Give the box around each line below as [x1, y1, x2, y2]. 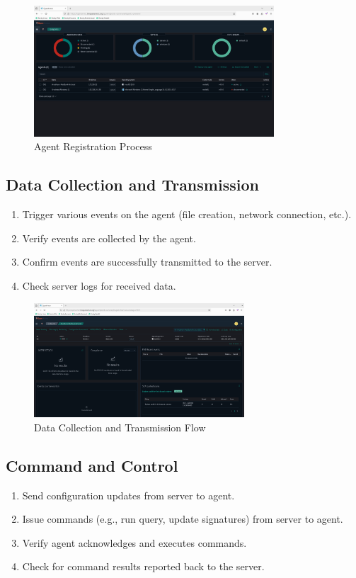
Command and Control [6, 454, 178, 476]
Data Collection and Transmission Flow [34, 419, 206, 434]
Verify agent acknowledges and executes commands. [22, 535, 247, 550]
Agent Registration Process [34, 139, 152, 154]
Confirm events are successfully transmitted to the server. [22, 254, 272, 269]
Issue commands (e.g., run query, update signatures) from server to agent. [22, 511, 343, 526]
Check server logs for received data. [22, 278, 176, 293]
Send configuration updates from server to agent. [22, 487, 235, 502]
